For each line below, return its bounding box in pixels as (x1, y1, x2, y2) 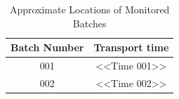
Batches (72, 15, 107, 30)
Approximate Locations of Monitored (9, 2, 170, 16)
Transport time (93, 40, 169, 55)
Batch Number (11, 40, 84, 55)
